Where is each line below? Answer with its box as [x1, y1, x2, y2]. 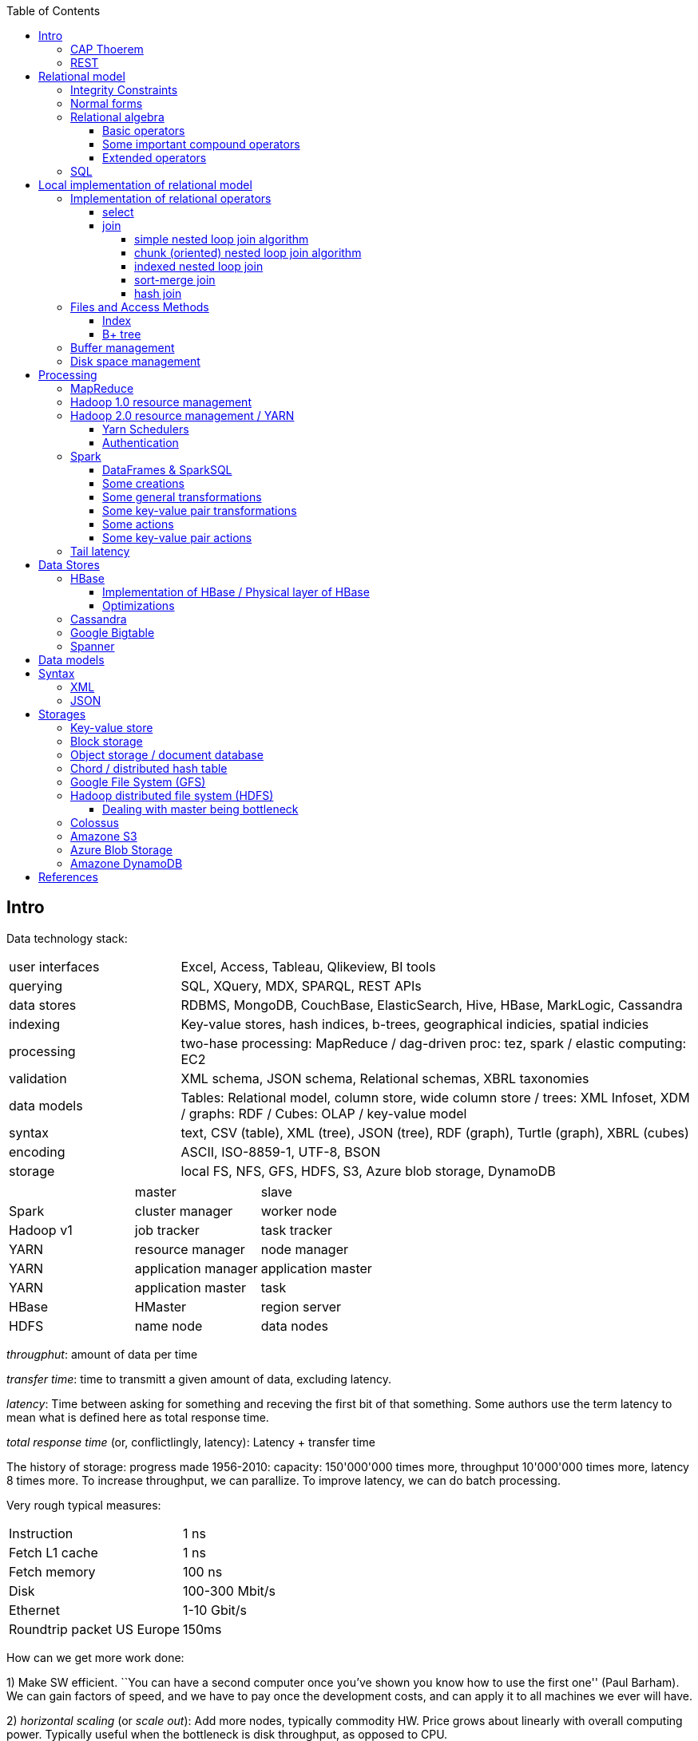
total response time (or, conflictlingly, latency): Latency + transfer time [6, 1434, 375, 1449]
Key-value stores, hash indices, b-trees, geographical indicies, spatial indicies [180, 1015, 649, 1032]
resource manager [134, 1240, 245, 1257]
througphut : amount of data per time [6, 1347, 198, 1361]
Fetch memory [9, 1563, 96, 1580]
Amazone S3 [70, 829, 137, 843]
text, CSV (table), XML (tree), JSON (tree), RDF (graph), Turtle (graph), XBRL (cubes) [180, 1124, 689, 1141]
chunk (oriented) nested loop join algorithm [134, 246, 362, 259]
